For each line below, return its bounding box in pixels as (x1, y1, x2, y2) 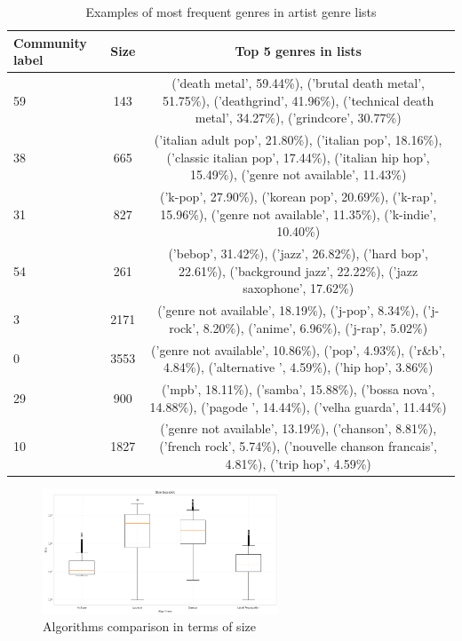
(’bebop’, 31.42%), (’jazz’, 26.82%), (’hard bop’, (168, 244, 428, 263)
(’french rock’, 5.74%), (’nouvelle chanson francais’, (159, 437, 437, 455)
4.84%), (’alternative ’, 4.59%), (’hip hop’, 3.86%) (163, 358, 434, 376)
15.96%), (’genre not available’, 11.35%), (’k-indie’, (160, 204, 437, 223)
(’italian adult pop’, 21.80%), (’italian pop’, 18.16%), (154, 131, 442, 149)
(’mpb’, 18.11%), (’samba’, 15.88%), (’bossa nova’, (161, 380, 435, 399)
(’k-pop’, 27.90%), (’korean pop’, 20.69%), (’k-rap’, (160, 187, 437, 206)
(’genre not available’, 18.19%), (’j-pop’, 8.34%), (157, 301, 419, 320)
